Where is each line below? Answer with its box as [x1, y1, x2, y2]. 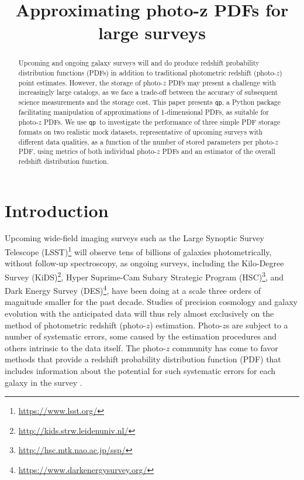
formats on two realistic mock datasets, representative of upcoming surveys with [18, 126, 263, 136]
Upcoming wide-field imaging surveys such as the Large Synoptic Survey [5, 232, 264, 244]
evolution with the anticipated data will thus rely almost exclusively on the [5, 307, 274, 320]
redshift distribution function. [18, 156, 109, 166]
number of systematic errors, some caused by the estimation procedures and [5, 330, 277, 342]
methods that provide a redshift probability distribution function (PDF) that [5, 353, 281, 365]
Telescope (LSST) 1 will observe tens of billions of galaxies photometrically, [5, 244, 272, 258]
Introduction [5, 198, 109, 222]
